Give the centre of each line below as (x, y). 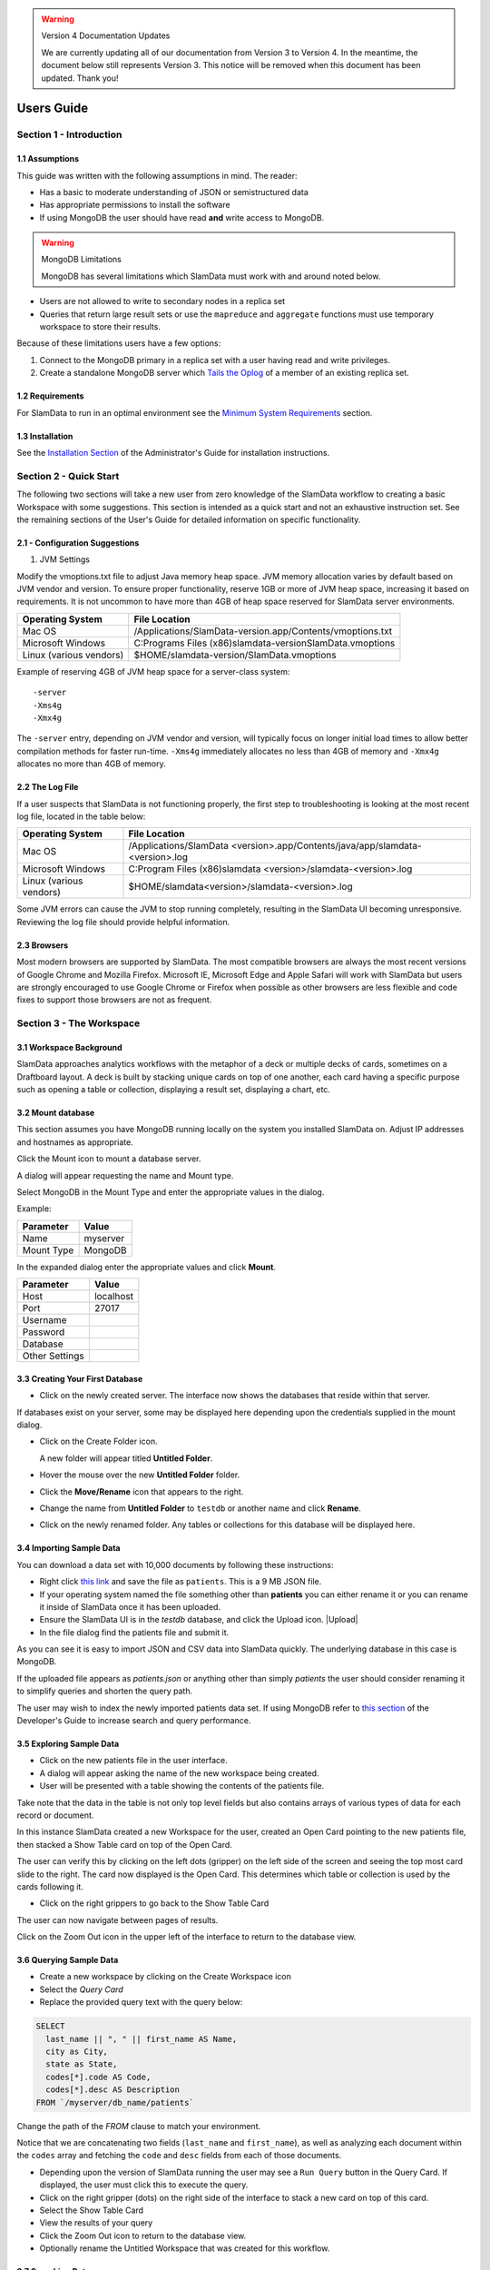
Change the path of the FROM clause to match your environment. (139, 2126)
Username (44, 1320)
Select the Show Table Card (92, 2210)
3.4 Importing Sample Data (69, 1548)
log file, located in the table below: (81, 816)
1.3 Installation (45, 436)
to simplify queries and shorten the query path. (105, 1691)
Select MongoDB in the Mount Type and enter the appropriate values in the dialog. (171, 1192)
